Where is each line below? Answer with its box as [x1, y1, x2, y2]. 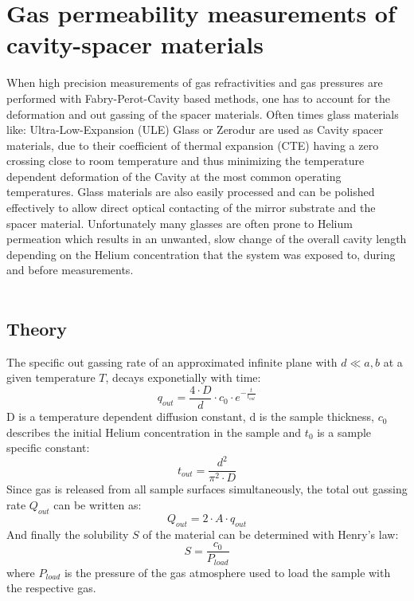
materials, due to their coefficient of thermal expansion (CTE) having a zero [6, 136, 379, 153]
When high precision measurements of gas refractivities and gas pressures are [6, 74, 383, 91]
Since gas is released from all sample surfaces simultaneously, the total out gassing [6, 481, 408, 497]
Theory [6, 316, 68, 341]
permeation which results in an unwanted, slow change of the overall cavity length [6, 230, 407, 247]
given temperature [6, 369, 96, 386]
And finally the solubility [6, 525, 129, 542]
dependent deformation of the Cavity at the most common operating [6, 167, 342, 184]
